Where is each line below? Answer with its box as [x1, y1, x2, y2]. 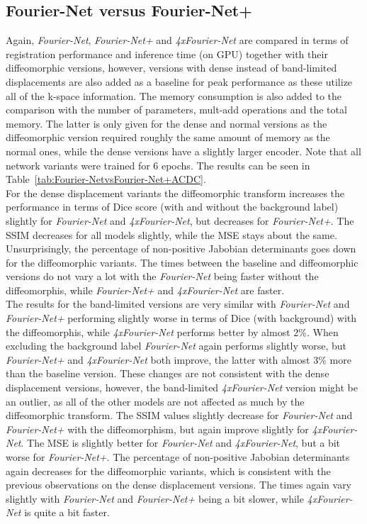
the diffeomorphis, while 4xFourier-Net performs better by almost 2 [6, 324, 299, 339]
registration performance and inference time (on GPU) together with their [6, 46, 328, 61]
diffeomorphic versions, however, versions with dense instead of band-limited [6, 60, 337, 75]
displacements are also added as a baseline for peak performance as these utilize [6, 74, 353, 89]
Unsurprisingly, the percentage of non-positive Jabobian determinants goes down [6, 241, 356, 256]
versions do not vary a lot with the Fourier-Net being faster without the [6, 269, 319, 284]
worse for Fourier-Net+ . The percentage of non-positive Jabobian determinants [6, 450, 350, 464]
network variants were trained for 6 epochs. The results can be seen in [6, 157, 310, 172]
